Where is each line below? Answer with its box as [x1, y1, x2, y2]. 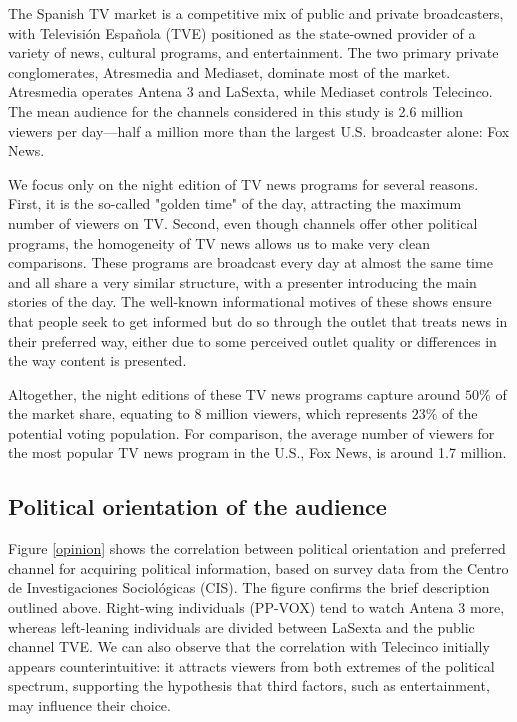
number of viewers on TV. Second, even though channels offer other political [8, 212, 478, 233]
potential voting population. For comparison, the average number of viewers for [8, 422, 495, 443]
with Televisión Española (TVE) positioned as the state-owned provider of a [8, 22, 476, 43]
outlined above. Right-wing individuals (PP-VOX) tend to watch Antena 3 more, [8, 597, 505, 618]
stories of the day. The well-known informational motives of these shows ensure [8, 291, 492, 312]
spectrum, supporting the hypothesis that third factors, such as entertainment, [8, 675, 490, 696]
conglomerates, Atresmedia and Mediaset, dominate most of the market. [8, 61, 451, 82]
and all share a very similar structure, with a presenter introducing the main [8, 271, 477, 292]
